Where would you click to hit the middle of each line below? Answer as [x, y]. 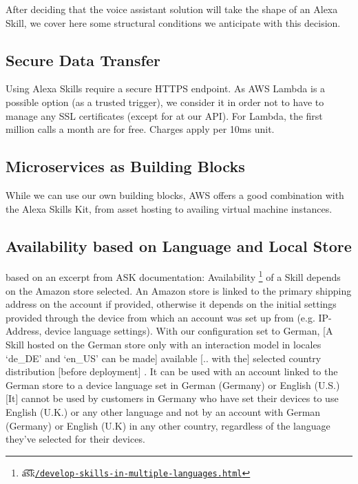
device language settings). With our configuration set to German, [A [189, 331]
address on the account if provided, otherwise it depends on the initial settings [171, 304]
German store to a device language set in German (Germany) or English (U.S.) [173, 385]
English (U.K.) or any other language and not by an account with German [163, 411]
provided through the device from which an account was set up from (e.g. [160, 317]
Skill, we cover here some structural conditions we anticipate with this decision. [173, 22]
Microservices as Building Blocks [125, 166]
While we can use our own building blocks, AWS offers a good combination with [175, 194]
